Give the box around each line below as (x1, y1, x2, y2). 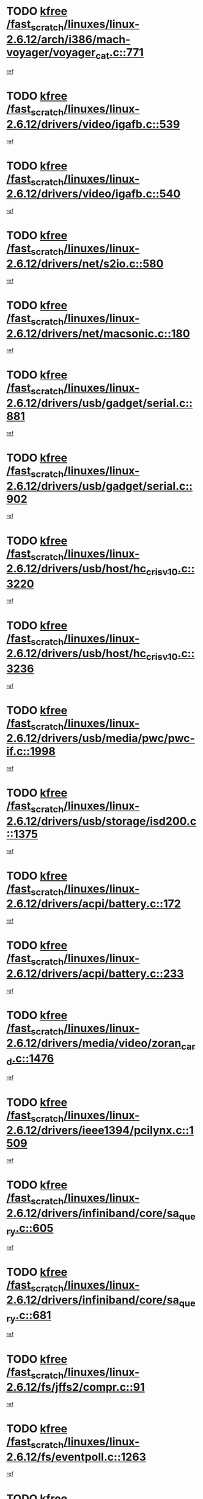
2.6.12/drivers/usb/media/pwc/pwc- (6, 732, 196, 745)
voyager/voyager (6, 45, 96, 59)
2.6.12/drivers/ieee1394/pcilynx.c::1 (6, 1124, 194, 1138)
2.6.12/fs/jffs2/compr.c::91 (6, 1380, 145, 1394)
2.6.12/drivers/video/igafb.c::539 (6, 117, 180, 131)
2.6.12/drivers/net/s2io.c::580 (6, 257, 164, 270)
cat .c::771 (95, 45, 144, 62)
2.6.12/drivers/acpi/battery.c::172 (6, 897, 182, 911)
